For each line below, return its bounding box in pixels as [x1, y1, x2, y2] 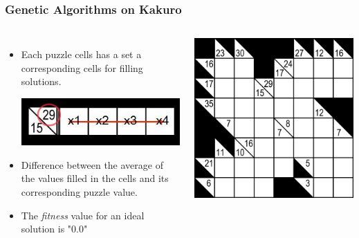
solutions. [21, 74, 62, 89]
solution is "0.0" [21, 221, 88, 236]
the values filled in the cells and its [21, 171, 169, 185]
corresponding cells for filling [21, 60, 143, 75]
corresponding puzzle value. [21, 185, 138, 199]
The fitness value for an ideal [21, 208, 145, 222]
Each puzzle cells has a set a [21, 47, 142, 62]
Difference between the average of [21, 157, 163, 172]
